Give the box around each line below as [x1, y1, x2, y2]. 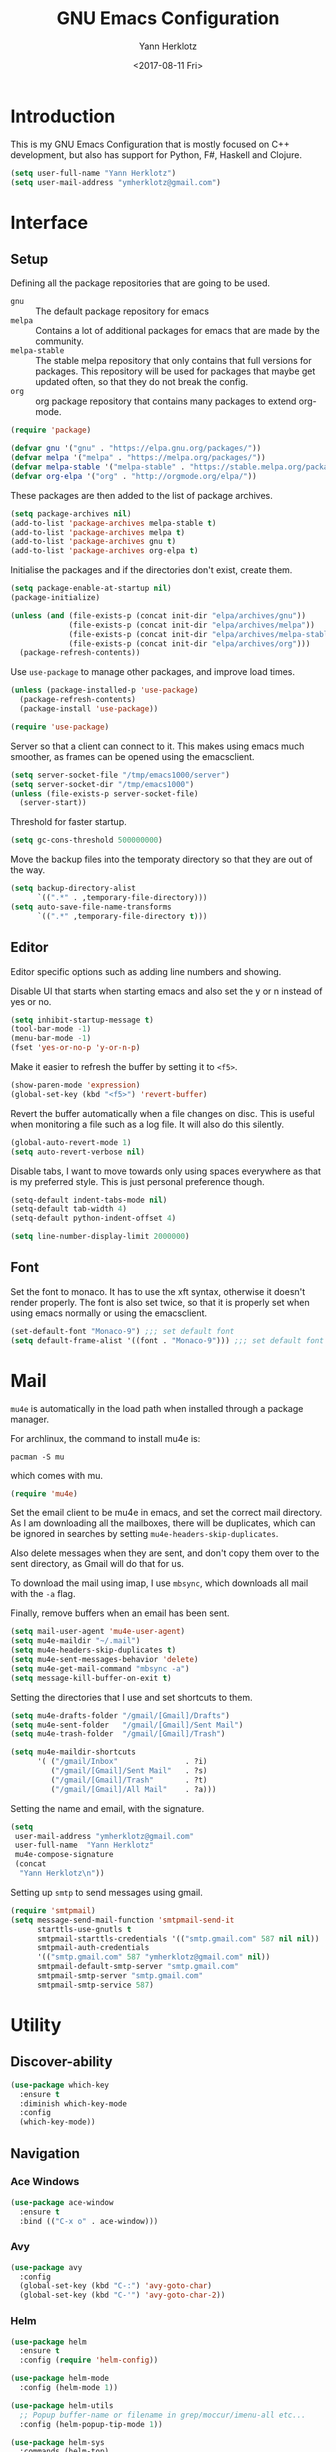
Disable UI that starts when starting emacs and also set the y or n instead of [10, 985, 323, 997]
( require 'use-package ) [10, 722, 110, 732]
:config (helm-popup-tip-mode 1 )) [19, 2419, 163, 2429]
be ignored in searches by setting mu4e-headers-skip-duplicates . [10, 1528, 279, 1540]
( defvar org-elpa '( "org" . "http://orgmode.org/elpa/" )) [10, 471, 257, 481]
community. [35, 335, 84, 347]
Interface [10, 211, 88, 234]
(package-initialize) [10, 593, 101, 603]
